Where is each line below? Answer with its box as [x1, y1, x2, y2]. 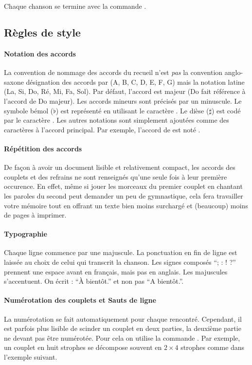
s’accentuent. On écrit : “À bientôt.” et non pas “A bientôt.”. [4, 276, 184, 286]
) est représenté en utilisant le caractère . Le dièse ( [55, 105, 209, 115]
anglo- [224, 67, 243, 77]
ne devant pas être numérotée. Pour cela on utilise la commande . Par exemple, [4, 332, 240, 343]
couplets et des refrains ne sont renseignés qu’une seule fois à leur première [4, 171, 227, 182]
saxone [4, 76, 24, 87]
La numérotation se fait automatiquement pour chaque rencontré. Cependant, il [4, 313, 242, 324]
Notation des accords [4, 48, 76, 58]
